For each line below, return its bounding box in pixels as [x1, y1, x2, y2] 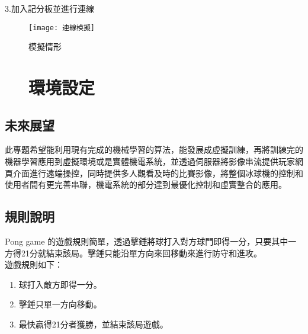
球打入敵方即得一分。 [18, 278, 102, 290]
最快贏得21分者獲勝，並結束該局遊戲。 [18, 317, 168, 330]
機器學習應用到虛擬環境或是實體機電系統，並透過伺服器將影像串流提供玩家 [5, 155, 295, 168]
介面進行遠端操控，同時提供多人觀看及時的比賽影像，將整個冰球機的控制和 [12, 166, 303, 179]
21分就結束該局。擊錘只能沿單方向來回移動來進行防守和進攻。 [21, 246, 262, 259]
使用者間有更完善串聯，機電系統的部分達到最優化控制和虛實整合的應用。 [5, 178, 287, 191]
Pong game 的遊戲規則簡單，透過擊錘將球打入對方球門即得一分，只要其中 [5, 235, 288, 247]
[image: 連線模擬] [28, 23, 95, 32]
